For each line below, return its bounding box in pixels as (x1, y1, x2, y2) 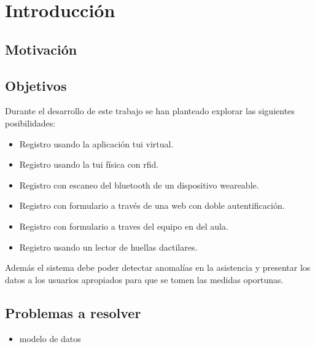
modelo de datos (19, 332, 81, 345)
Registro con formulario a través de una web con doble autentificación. (19, 199, 285, 212)
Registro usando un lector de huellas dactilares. (19, 240, 198, 253)
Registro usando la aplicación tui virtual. (19, 137, 174, 150)
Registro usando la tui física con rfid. (19, 158, 159, 171)
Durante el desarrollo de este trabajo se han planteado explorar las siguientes (5, 104, 295, 117)
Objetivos (5, 76, 67, 95)
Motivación (5, 39, 77, 58)
